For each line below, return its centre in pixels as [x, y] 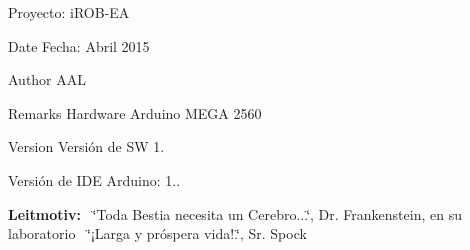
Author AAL [47, 79]
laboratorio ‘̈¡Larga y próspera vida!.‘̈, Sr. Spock [157, 233]
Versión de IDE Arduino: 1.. [94, 179]
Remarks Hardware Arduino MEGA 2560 [135, 112]
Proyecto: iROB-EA [69, 12]
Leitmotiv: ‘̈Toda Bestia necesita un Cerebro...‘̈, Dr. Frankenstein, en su [235, 213]
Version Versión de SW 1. [86, 146]
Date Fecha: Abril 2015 [79, 45]
